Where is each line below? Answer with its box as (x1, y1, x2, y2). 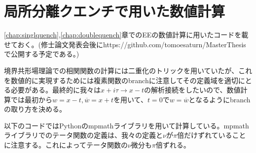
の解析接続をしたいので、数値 (144, 85, 241, 95)
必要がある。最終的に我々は (10, 85, 101, 95)
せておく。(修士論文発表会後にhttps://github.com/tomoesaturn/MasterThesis (4, 39, 246, 49)
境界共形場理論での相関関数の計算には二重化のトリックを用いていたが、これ (4, 65, 253, 75)
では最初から (10, 94, 52, 104)
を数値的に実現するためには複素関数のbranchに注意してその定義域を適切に (4, 75, 245, 85)
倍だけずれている (177, 130, 232, 140)
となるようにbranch (188, 94, 251, 104)
